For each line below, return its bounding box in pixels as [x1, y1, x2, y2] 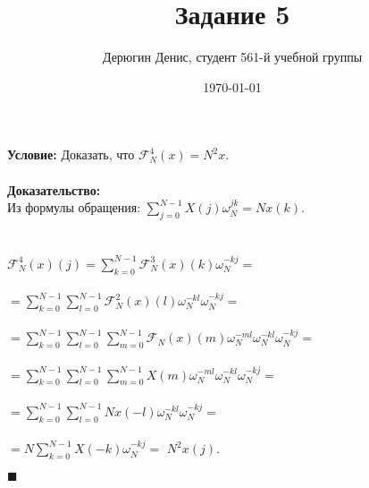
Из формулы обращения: [7, 198, 141, 217]
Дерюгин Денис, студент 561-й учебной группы [102, 47, 363, 66]
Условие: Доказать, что [7, 145, 135, 164]
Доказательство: [7, 180, 101, 199]
